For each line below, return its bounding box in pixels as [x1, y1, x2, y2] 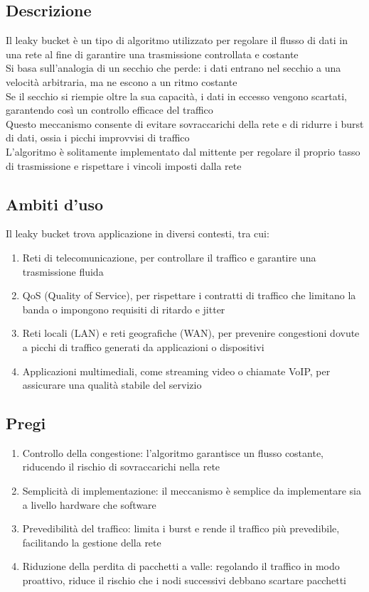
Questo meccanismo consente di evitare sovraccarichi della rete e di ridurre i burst [6, 116, 364, 131]
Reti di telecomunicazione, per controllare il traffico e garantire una [22, 249, 316, 264]
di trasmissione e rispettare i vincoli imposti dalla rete [6, 158, 242, 173]
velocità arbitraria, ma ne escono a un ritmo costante [6, 74, 237, 89]
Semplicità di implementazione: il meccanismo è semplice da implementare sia [22, 483, 361, 498]
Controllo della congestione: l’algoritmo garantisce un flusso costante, [22, 445, 324, 460]
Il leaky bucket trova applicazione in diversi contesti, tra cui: [6, 226, 269, 241]
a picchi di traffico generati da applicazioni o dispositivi [22, 339, 264, 354]
